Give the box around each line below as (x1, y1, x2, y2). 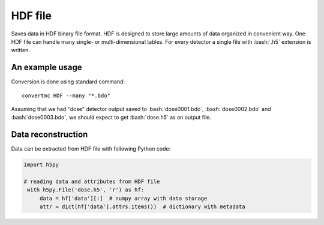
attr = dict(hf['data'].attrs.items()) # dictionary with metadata (39, 203, 245, 210)
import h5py (23, 161, 59, 168)
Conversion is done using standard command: (11, 78, 125, 85)
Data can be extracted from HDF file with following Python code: (11, 145, 171, 152)
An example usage (11, 62, 82, 73)
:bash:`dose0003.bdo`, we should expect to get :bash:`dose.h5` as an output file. (11, 114, 212, 121)
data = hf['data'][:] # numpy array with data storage (39, 195, 208, 202)
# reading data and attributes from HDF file (23, 178, 160, 185)
